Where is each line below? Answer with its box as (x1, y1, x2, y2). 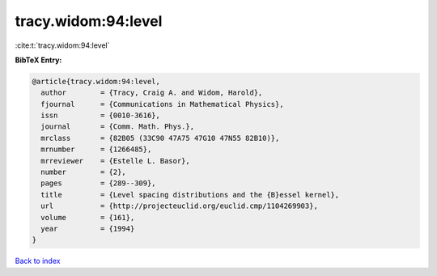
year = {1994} (40, 224, 135, 233)
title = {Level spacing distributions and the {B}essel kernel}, (40, 190, 340, 199)
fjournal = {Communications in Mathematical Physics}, (40, 100, 284, 108)
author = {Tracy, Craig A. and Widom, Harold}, (40, 88, 263, 97)
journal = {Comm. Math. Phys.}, (40, 122, 194, 131)
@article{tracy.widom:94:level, (32, 77, 161, 86)
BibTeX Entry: (15, 55, 62, 65)
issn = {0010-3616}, (40, 111, 161, 121)
